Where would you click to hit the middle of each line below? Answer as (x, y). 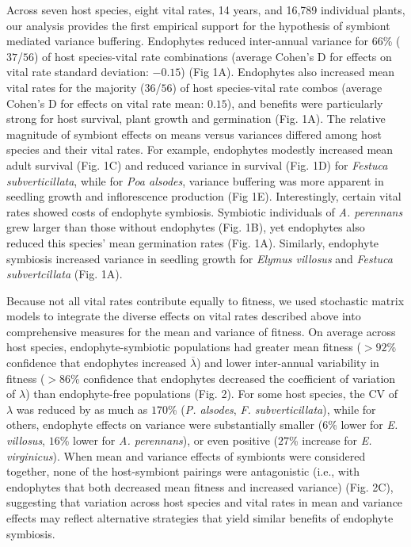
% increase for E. (331, 440)
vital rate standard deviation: (78, 72)
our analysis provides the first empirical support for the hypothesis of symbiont (198, 25)
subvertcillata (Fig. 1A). (65, 274)
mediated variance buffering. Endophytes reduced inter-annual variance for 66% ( (204, 41)
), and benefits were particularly (305, 103)
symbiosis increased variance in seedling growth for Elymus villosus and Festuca (200, 258)
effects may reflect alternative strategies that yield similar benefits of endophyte (200, 518)
